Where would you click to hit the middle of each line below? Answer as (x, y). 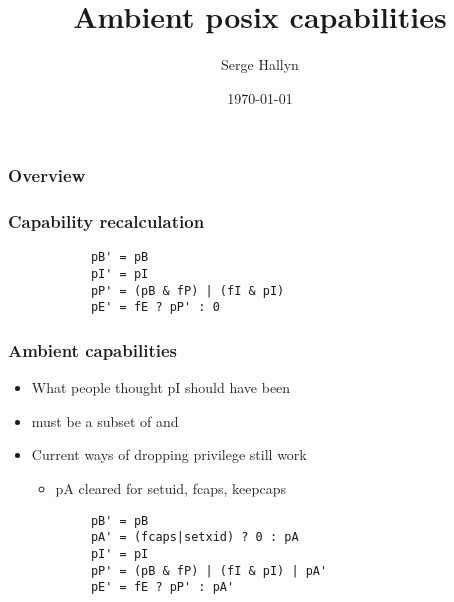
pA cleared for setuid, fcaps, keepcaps (171, 488)
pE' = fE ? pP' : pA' (162, 587)
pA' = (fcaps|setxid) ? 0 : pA (194, 537)
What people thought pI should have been (161, 387)
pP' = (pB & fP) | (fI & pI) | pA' (209, 570)
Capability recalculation (106, 221)
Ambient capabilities (92, 350)
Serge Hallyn (260, 64)
